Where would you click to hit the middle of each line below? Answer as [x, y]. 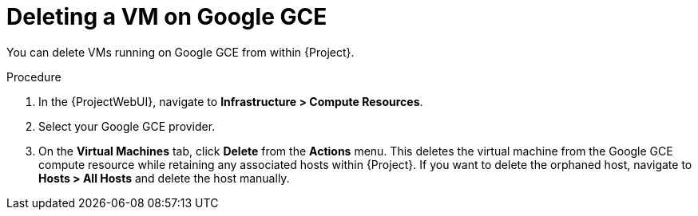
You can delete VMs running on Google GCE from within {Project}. [180, 52]
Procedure [34, 77]
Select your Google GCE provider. [127, 126]
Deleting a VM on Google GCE [167, 17]
